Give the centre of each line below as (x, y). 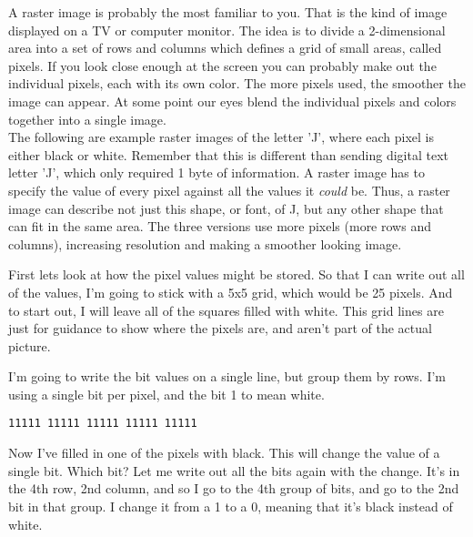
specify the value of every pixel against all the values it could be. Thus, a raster (229, 190)
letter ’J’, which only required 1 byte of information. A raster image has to (216, 172)
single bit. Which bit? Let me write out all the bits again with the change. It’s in (234, 470)
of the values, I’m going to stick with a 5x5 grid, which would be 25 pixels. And (231, 292)
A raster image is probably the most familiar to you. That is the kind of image (228, 12)
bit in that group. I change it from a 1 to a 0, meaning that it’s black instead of (231, 506)
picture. (30, 345)
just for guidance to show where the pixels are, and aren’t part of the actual (220, 328)
